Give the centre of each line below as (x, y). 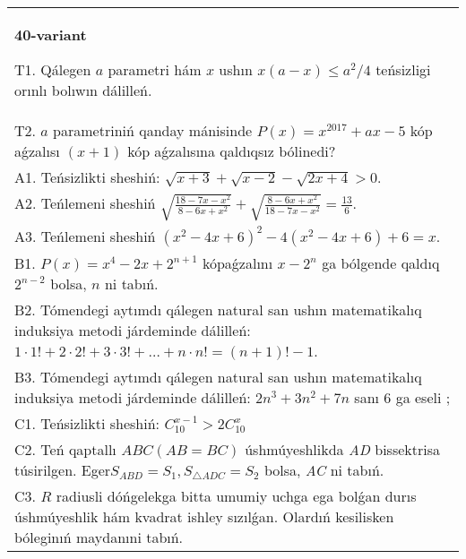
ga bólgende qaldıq (381, 263)
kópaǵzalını (237, 263)
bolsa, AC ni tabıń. (324, 470)
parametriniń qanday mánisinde (153, 130)
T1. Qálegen (53, 69)
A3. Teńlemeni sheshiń (85, 236)
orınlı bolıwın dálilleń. (83, 90)
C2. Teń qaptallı (65, 450)
